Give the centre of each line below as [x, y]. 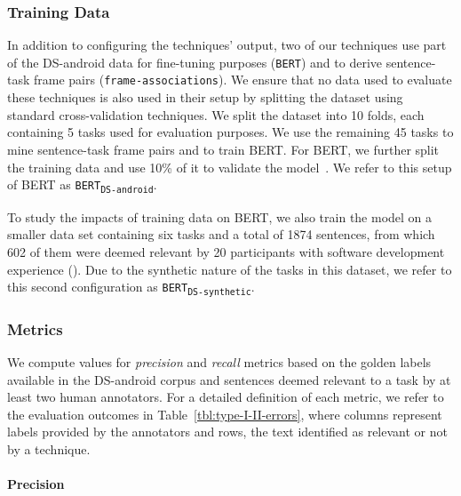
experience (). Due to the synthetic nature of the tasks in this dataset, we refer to [230, 269]
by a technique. [49, 449]
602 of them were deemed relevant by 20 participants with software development [226, 251]
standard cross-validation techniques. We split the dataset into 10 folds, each [216, 114]
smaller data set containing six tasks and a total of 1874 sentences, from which [221, 234]
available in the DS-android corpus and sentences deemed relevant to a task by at [229, 379]
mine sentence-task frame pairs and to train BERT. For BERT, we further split [223, 149]
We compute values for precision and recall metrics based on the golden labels [219, 362]
